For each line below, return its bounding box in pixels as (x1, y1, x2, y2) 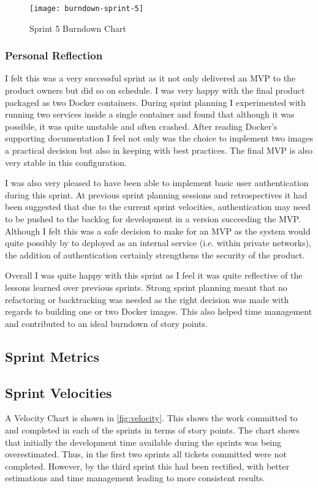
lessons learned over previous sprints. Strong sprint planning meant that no (5, 280, 287, 293)
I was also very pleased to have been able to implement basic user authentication (5, 176, 309, 189)
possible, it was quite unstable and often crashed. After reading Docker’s (5, 119, 278, 132)
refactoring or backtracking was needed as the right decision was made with (5, 293, 289, 306)
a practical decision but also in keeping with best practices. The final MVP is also (5, 144, 312, 157)
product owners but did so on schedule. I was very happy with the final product (5, 84, 305, 97)
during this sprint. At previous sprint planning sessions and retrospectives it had (5, 188, 308, 201)
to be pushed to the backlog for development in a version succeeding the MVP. (5, 212, 301, 225)
